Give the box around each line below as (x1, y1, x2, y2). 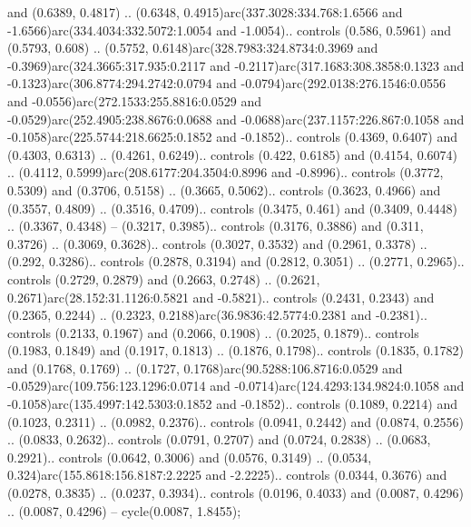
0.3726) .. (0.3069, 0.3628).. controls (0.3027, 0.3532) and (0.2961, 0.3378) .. (7, 234, 427, 253)
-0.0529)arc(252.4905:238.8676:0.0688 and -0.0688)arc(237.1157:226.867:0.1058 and (7, 109, 465, 128)
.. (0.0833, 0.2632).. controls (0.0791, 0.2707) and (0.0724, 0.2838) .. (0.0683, (7, 430, 431, 449)
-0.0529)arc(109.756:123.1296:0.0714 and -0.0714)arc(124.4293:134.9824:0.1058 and (7, 376, 465, 395)
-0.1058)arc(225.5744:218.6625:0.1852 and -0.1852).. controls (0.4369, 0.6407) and (7, 127, 458, 146)
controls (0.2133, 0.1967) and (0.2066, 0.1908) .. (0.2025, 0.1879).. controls (7, 323, 419, 342)
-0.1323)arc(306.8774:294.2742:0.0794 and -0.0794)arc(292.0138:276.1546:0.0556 (7, 74, 446, 93)
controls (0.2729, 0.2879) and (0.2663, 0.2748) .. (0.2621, (7, 269, 320, 288)
